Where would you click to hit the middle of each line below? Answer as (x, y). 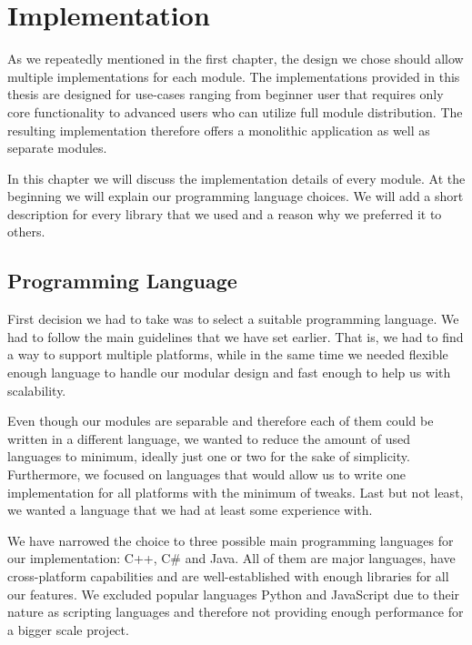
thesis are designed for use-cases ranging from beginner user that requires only (226, 94)
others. (26, 232)
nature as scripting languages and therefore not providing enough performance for (236, 612)
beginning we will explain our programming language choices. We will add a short (236, 196)
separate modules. (57, 148)
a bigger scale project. (68, 629)
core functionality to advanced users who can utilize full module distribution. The (235, 111)
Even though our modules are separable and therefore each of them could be (221, 421)
